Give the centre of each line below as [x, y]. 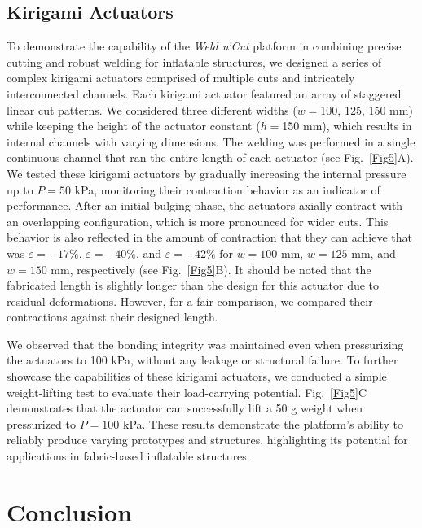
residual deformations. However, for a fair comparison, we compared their [190, 301]
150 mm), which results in [347, 126]
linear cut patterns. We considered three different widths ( [152, 109]
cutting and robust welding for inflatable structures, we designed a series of [194, 61]
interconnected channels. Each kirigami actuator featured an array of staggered [204, 93]
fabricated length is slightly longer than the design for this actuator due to [193, 285]
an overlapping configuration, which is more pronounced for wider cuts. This [198, 221]
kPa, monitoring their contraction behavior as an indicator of [227, 189]
